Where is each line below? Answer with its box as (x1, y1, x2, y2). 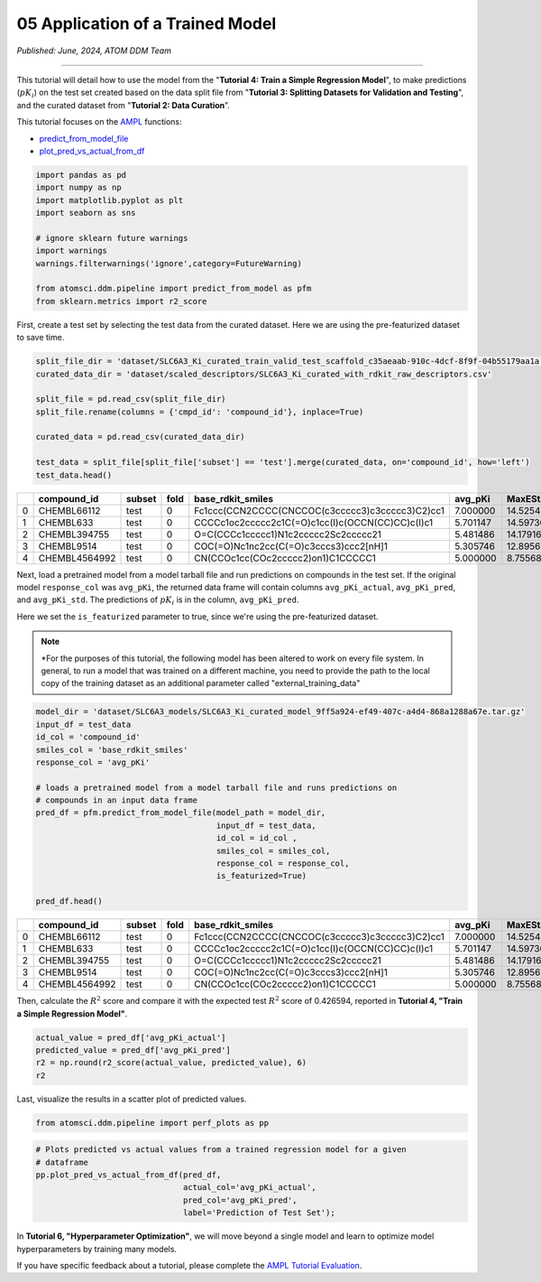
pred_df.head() (35, 896, 103, 906)
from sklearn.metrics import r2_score (35, 296, 207, 306)
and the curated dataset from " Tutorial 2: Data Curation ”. (16, 99, 230, 110)
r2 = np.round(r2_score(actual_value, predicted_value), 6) (35, 1057, 307, 1068)
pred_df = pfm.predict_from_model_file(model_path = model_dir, (35, 808, 326, 818)
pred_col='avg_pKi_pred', (182, 1194, 298, 1205)
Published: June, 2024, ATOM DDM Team (16, 45, 171, 56)
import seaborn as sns (35, 208, 136, 218)
